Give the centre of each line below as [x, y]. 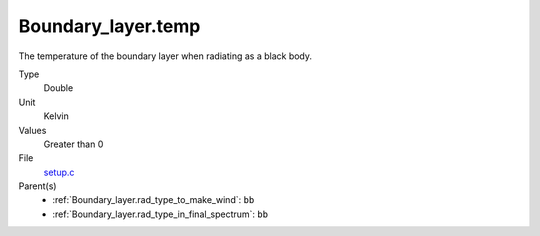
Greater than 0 [73, 144]
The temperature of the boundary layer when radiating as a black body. [165, 56]
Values [32, 130]
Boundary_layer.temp [109, 26]
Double [58, 88]
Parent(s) [37, 186]
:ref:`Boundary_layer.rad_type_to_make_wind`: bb [153, 200]
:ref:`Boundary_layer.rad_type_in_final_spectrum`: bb [160, 214]
